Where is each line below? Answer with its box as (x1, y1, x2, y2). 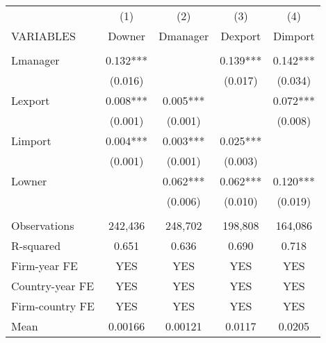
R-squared (11, 237, 61, 253)
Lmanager (11, 52, 60, 68)
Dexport (220, 28, 261, 44)
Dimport (272, 28, 315, 44)
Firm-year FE (11, 258, 78, 274)
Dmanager (158, 28, 209, 44)
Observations (11, 217, 74, 233)
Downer (108, 28, 145, 44)
